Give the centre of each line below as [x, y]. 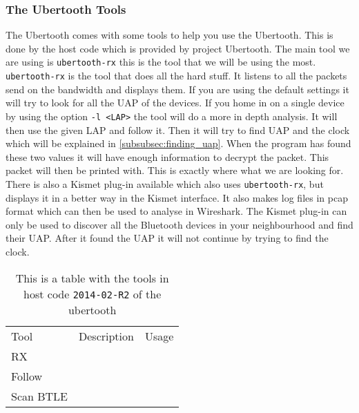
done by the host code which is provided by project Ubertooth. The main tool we [178, 48]
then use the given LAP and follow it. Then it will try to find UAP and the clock [178, 129]
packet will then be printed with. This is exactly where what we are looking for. [175, 170]
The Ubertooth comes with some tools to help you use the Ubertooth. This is [169, 35]
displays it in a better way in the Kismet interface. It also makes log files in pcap [177, 197]
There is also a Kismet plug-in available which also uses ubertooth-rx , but [165, 183]
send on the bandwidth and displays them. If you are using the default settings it [177, 89]
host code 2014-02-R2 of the [93, 294]
